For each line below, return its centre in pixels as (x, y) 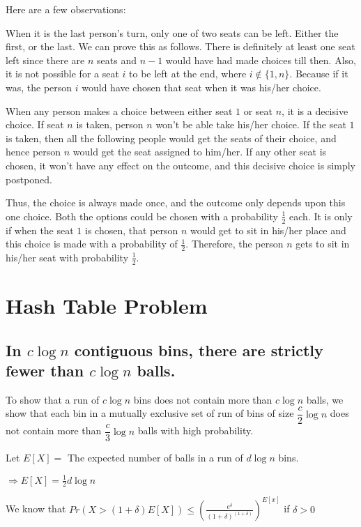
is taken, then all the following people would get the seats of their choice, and (171, 138)
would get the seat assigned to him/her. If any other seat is (200, 152)
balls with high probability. (195, 430)
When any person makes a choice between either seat (119, 110)
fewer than (45, 370)
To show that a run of (53, 399)
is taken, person (110, 124)
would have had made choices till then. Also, (261, 60)
